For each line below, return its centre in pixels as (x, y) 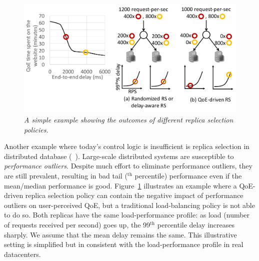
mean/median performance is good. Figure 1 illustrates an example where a (120, 185)
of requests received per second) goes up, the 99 (77, 224)
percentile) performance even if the (188, 175)
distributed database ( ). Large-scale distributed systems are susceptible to (119, 156)
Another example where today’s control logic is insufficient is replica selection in (127, 146)
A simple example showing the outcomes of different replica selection (129, 119)
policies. (36, 129)
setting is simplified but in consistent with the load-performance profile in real (124, 244)
